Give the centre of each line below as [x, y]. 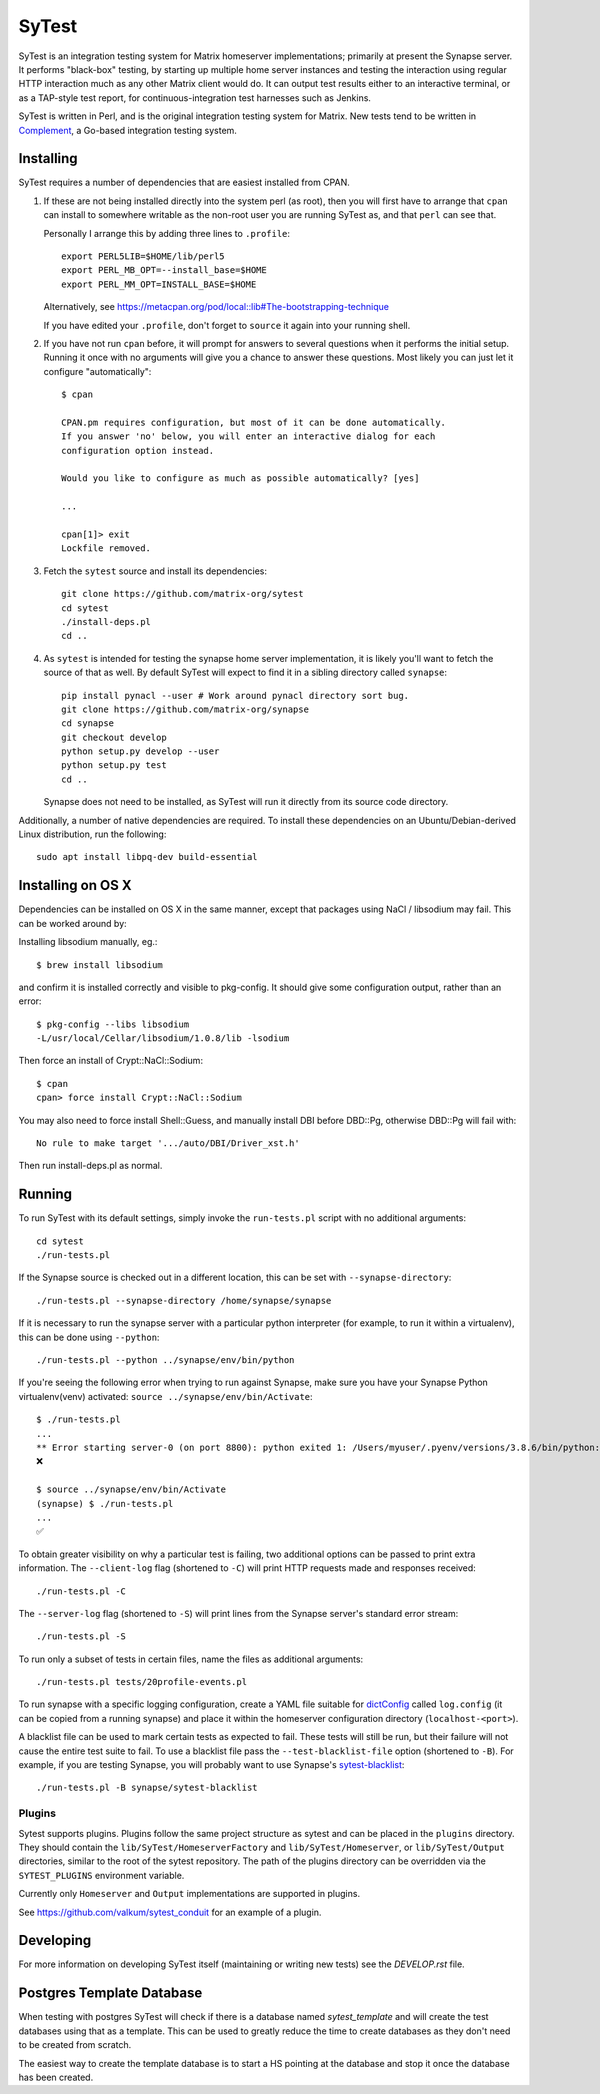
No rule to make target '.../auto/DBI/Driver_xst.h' [168, 1143]
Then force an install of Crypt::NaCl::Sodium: [111, 1061]
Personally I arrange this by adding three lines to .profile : [166, 233]
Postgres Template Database [110, 1993]
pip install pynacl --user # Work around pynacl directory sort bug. [235, 695]
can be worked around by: [72, 923]
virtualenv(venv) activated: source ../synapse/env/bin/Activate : [166, 1396]
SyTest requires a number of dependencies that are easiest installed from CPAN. [184, 182]
